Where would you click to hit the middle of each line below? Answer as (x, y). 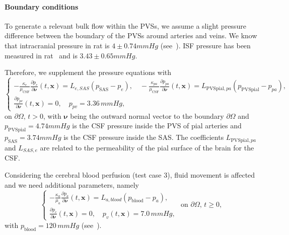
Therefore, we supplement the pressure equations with (88, 72)
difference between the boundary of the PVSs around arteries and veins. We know (131, 35)
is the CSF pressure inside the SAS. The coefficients (144, 137)
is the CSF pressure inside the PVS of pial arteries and (157, 126)
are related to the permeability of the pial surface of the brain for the (147, 147)
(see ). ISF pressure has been (205, 45)
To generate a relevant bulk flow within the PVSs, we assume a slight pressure (125, 25)
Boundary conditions (42, 6)
